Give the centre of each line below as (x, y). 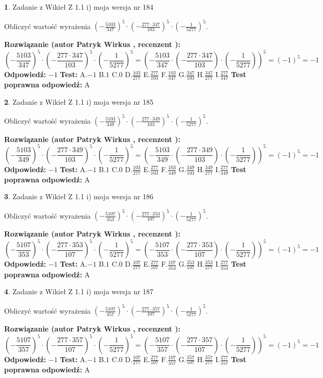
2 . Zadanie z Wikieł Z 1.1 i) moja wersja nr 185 (79, 101)
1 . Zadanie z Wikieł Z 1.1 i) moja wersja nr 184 (79, 7)
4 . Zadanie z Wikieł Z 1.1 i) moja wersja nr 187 (79, 291)
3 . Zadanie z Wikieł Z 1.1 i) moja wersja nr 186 (79, 196)
